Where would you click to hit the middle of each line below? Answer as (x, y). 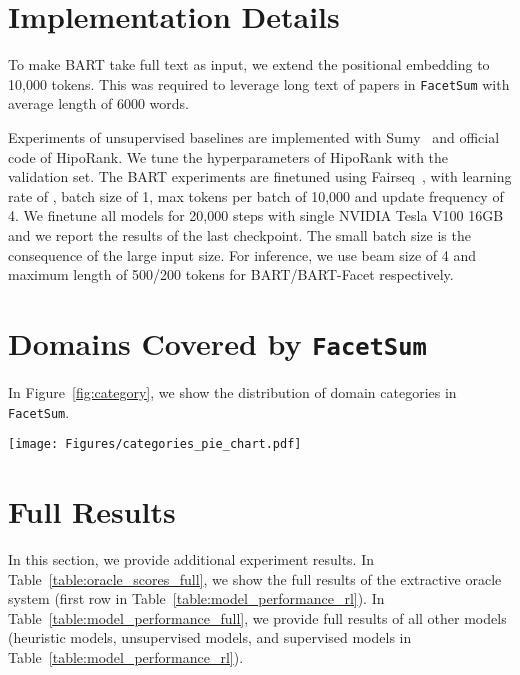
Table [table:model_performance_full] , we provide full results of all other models (257, 617)
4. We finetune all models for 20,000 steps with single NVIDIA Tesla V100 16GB (256, 215)
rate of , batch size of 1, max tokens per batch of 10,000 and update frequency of (256, 195)
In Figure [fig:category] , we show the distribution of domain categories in (232, 391)
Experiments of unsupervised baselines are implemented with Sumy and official (254, 136)
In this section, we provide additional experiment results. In (191, 559)
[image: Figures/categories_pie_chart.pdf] (155, 444)
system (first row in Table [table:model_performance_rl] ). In (196, 598)
